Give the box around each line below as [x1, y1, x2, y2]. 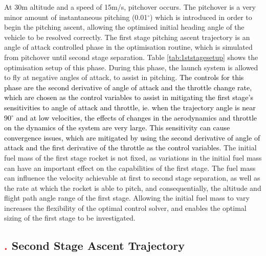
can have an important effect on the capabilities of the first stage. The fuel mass [4, 162, 256, 173]
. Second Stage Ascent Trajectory [4, 238, 185, 253]
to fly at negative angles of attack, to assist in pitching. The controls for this [4, 72, 244, 83]
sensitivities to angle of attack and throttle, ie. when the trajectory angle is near [4, 102, 256, 112]
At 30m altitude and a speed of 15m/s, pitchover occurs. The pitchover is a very [4, 2, 256, 12]
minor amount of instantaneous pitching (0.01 [4, 11, 148, 22]
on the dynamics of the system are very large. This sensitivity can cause [4, 122, 230, 133]
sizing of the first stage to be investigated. [4, 212, 136, 223]
